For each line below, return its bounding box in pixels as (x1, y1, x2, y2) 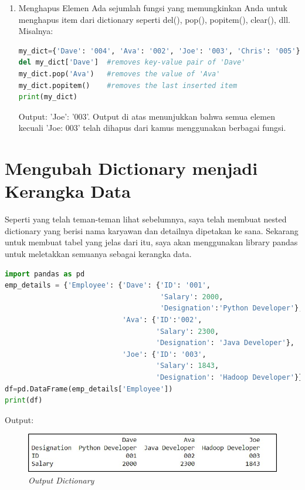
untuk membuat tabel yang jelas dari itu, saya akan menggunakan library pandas (5, 236, 298, 248)
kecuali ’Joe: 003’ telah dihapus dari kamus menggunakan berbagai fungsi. (18, 121, 286, 134)
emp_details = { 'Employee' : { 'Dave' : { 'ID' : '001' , (5, 281, 211, 290)
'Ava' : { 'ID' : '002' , (122, 316, 202, 324)
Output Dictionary (28, 474, 94, 486)
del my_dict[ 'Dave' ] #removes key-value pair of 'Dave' (18, 58, 246, 67)
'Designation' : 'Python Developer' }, (160, 304, 303, 313)
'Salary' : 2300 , (155, 327, 219, 336)
